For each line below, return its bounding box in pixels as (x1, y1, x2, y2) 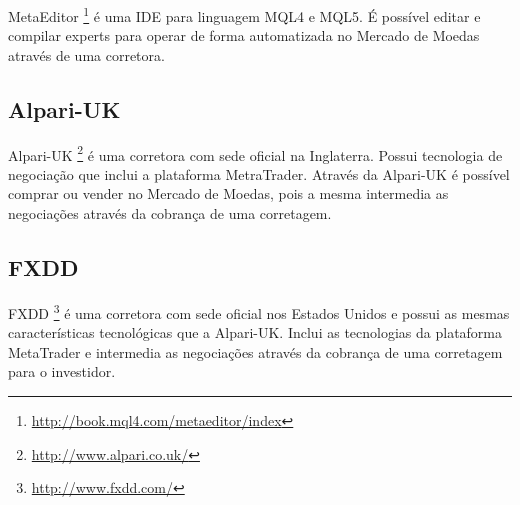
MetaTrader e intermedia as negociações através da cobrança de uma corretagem (8, 341, 503, 362)
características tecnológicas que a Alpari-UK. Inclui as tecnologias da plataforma (8, 322, 503, 343)
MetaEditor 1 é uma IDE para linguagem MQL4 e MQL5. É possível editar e (8, 3, 481, 26)
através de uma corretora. (8, 44, 165, 65)
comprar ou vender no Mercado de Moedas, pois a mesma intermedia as (8, 183, 449, 204)
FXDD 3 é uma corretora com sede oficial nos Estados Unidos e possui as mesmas (8, 299, 510, 323)
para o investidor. (8, 361, 116, 382)
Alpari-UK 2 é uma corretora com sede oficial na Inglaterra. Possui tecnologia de (8, 141, 503, 165)
